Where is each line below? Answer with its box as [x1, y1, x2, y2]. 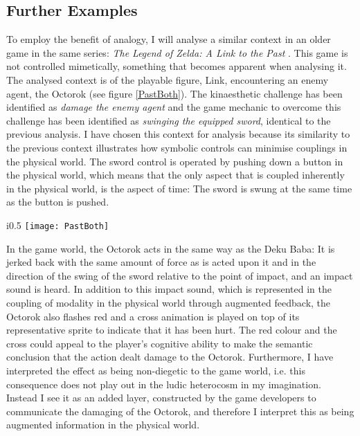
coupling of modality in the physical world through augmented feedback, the [6, 295, 331, 309]
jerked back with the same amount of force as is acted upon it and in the [6, 255, 316, 269]
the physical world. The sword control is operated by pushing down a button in [6, 154, 343, 168]
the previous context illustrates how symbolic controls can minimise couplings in [6, 140, 348, 154]
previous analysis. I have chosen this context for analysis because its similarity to [6, 127, 350, 141]
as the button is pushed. [6, 194, 109, 209]
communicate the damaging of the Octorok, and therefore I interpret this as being [6, 403, 354, 418]
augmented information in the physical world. [6, 417, 200, 432]
